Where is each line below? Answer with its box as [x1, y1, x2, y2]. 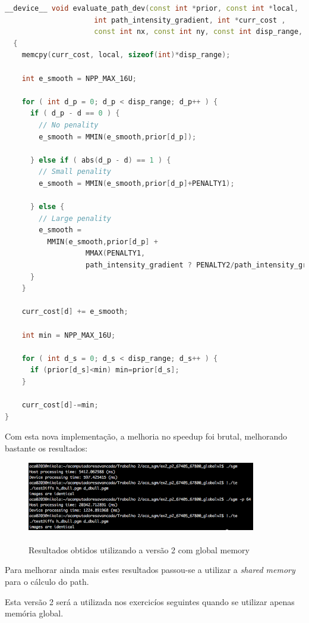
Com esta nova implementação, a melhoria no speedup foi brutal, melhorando [5, 430, 288, 443]
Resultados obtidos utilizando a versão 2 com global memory [29, 543, 250, 556]
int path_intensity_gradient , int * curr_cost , [94, 15, 286, 24]
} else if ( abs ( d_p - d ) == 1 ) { [30, 155, 171, 164]
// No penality [39, 120, 99, 129]
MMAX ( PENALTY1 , [86, 249, 146, 258]
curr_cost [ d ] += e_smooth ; [21, 307, 128, 316]
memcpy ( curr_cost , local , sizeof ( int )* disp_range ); [21, 51, 231, 60]
